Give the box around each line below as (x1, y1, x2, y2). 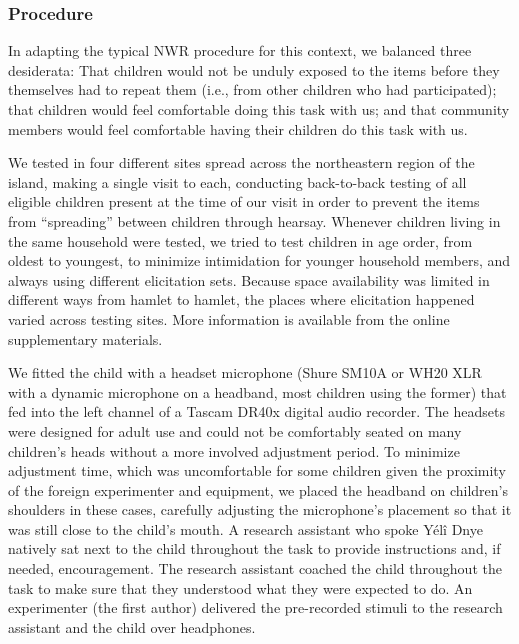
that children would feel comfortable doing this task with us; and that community (8, 99, 510, 119)
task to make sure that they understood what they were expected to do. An (8, 577, 473, 598)
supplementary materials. (8, 328, 163, 349)
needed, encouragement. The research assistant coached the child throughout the (8, 558, 502, 579)
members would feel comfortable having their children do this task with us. (8, 118, 468, 139)
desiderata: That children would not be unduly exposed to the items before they (8, 59, 500, 80)
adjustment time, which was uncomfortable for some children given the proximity (8, 460, 506, 481)
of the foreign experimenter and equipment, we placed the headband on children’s (8, 479, 508, 500)
